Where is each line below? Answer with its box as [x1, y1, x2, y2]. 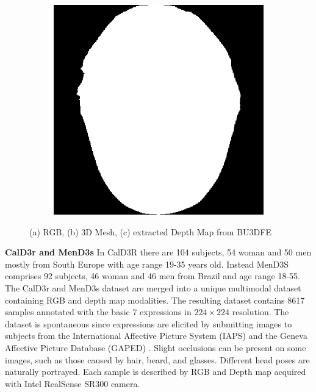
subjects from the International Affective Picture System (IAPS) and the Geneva [5, 329, 307, 342]
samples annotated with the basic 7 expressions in [5, 305, 192, 318]
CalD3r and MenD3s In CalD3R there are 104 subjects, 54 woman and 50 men [5, 246, 312, 258]
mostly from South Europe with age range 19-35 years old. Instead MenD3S [5, 257, 289, 270]
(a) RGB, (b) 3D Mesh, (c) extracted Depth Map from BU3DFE [29, 225, 271, 238]
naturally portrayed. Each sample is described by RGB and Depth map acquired [5, 365, 306, 378]
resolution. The [232, 305, 289, 318]
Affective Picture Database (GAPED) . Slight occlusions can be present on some [5, 341, 306, 354]
